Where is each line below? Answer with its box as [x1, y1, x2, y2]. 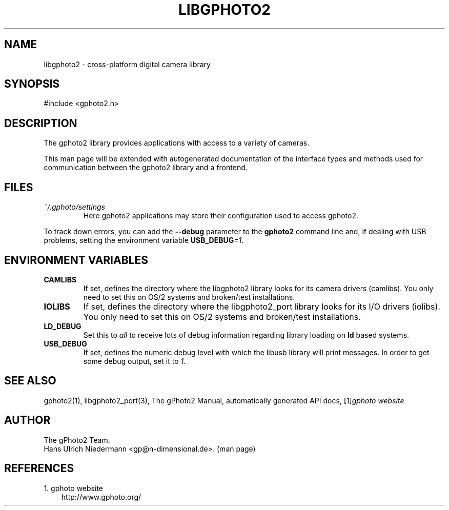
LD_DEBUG [44, 321, 81, 331]
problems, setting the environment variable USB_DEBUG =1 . [44, 236, 244, 245]
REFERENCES [4, 462, 74, 475]
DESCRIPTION [4, 116, 77, 130]
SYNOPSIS [4, 77, 60, 91]
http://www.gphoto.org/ [61, 492, 141, 501]
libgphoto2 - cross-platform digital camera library [44, 59, 211, 69]
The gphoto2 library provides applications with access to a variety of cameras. [44, 138, 310, 148]
